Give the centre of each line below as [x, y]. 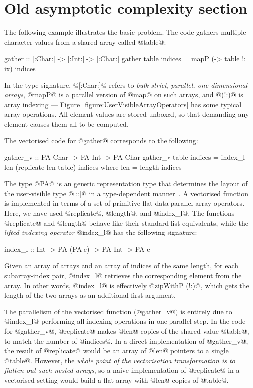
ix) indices [20, 68]
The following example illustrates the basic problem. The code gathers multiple [125, 32]
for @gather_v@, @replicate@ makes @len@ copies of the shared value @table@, [127, 331]
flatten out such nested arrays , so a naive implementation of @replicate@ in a [122, 370]
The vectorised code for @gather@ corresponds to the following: [101, 140]
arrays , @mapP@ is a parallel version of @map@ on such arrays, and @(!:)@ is [124, 95]
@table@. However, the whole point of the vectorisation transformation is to [120, 360]
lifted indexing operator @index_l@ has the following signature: [101, 232]
